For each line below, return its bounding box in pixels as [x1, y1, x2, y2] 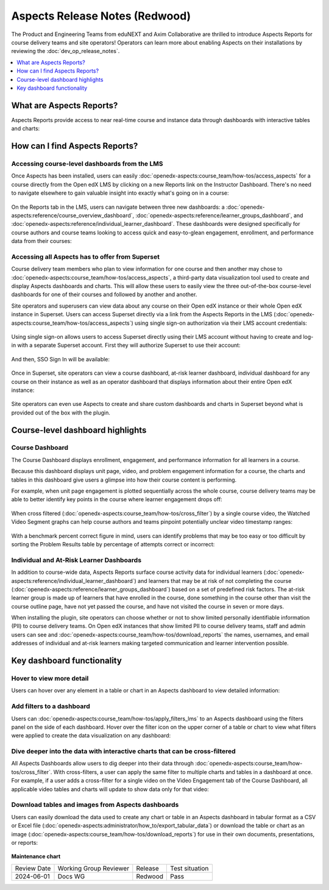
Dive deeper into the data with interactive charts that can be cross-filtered [11, 747, 236, 756]
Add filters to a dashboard [11, 702, 91, 711]
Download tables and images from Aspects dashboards [11, 800, 179, 809]
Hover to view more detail [11, 675, 89, 683]
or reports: [11, 839, 38, 846]
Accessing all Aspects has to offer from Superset [11, 252, 160, 261]
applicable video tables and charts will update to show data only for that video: [11, 785, 210, 793]
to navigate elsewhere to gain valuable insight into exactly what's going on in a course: [11, 189, 229, 197]
